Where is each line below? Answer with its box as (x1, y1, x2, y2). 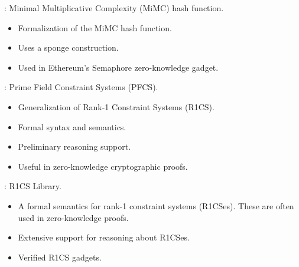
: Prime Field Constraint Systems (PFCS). (4, 81, 158, 93)
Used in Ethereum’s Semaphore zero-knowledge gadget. (18, 61, 219, 73)
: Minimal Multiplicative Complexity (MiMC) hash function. (4, 2, 224, 14)
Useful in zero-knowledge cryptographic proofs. (18, 160, 188, 172)
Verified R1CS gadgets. (18, 250, 102, 263)
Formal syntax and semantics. (18, 120, 126, 133)
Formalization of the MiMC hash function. (18, 21, 172, 34)
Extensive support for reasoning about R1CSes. (18, 231, 190, 243)
